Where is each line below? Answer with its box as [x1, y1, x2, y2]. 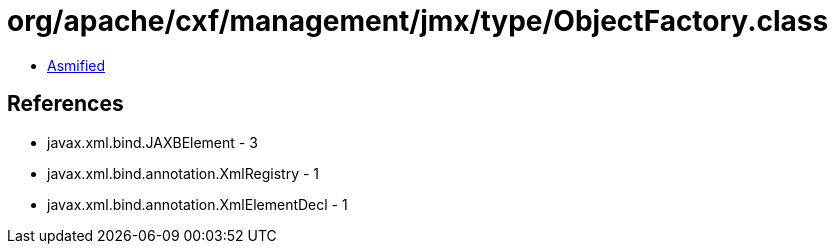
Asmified [47, 56, 106, 74]
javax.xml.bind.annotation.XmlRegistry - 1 [47, 164, 320, 182]
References [7, 91, 124, 117]
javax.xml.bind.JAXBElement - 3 [47, 133, 258, 151]
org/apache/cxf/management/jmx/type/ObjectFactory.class [7, 4, 829, 38]
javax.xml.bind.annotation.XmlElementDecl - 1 [47, 195, 348, 213]
